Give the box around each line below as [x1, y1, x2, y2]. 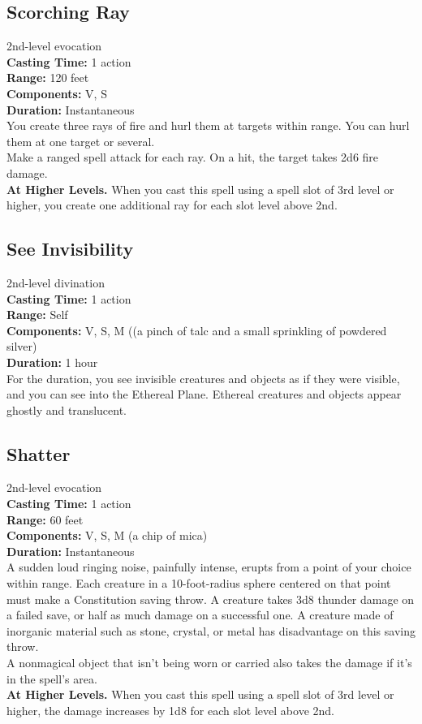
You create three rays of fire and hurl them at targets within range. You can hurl [6, 117, 410, 134]
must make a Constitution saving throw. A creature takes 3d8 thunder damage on [6, 590, 415, 607]
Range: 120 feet [6, 69, 89, 86]
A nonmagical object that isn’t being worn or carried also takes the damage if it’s [6, 654, 412, 671]
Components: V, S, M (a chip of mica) [6, 527, 208, 544]
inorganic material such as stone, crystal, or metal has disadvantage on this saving [6, 622, 416, 639]
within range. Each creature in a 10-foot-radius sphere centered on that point [6, 575, 391, 592]
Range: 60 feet [6, 511, 84, 528]
